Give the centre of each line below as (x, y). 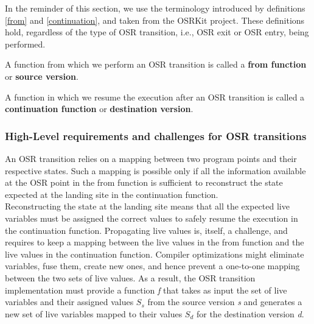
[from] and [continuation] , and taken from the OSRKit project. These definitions (155, 20)
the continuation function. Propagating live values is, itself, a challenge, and (146, 230)
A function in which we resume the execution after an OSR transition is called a (155, 97)
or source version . (42, 76)
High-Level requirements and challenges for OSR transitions (156, 136)
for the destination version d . (250, 313)
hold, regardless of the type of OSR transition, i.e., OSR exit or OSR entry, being (157, 32)
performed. (25, 44)
